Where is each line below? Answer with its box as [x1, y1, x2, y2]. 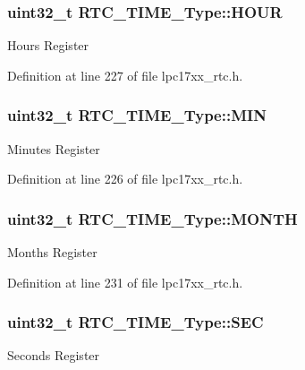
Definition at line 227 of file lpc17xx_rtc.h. [7, 65, 243, 84]
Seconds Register [7, 346, 100, 365]
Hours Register [7, 36, 89, 55]
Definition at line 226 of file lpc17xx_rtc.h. [7, 169, 243, 188]
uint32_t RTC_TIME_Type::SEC [7, 311, 264, 333]
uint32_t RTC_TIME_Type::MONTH [7, 207, 298, 229]
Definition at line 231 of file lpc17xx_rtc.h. [7, 272, 243, 291]
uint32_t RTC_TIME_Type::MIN [7, 104, 267, 126]
